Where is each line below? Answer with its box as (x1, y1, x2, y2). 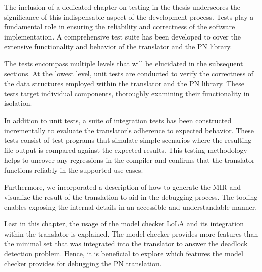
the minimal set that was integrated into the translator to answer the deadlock (4, 238, 248, 249)
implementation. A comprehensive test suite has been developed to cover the (4, 31, 241, 42)
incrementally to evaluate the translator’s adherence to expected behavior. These (4, 125, 254, 135)
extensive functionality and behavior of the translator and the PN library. (4, 41, 232, 52)
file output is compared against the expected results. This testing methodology (4, 144, 247, 155)
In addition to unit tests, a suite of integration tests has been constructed (4, 114, 232, 125)
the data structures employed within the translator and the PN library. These (4, 78, 245, 89)
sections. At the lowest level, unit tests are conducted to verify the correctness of (4, 68, 254, 79)
